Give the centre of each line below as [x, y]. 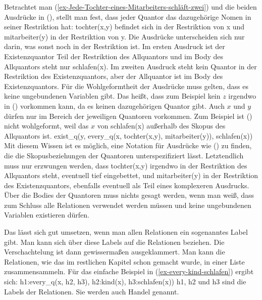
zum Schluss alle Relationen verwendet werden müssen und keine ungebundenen [128, 205]
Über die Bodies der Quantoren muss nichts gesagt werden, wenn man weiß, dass [129, 195]
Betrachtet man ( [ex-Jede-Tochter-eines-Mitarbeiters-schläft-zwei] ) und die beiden [130, 7]
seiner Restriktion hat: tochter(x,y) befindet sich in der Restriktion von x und [124, 27]
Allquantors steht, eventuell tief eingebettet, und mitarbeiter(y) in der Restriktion [131, 175]
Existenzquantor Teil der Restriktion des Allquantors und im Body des [114, 56]
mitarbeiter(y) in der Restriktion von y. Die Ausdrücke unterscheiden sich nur [124, 36]
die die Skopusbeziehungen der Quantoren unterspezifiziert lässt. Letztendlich [124, 155]
